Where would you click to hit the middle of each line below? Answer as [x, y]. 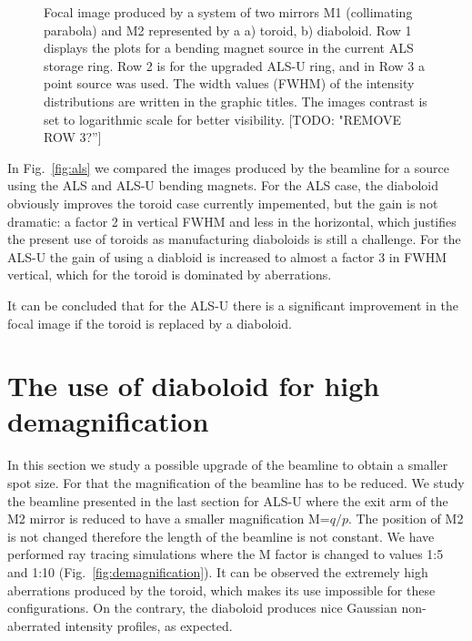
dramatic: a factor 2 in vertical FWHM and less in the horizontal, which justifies [232, 221]
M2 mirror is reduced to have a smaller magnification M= [169, 519]
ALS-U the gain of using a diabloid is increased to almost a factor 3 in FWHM [227, 256]
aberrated [34, 625]
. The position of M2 [406, 519]
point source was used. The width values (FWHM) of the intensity [229, 83]
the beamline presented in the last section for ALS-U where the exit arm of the [228, 500]
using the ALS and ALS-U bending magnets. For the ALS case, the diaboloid [223, 185]
